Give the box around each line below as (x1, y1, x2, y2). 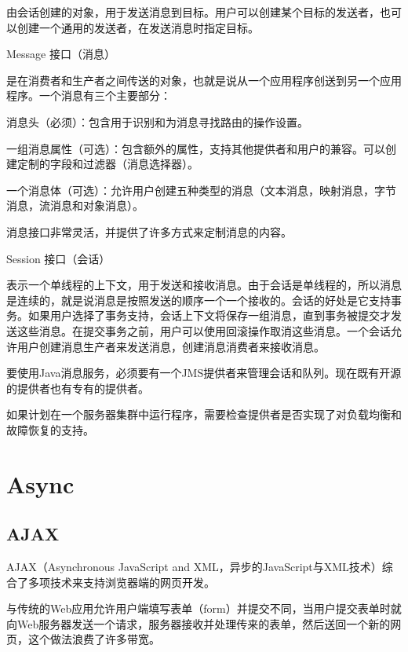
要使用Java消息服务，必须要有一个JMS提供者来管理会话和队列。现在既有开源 (6, 364, 402, 381)
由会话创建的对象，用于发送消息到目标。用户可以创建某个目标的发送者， (6, 4, 380, 20)
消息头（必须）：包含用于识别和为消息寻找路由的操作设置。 (6, 113, 308, 130)
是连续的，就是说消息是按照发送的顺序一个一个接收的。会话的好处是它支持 (6, 291, 391, 308)
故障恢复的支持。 (6, 421, 94, 438)
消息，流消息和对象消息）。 (6, 197, 144, 214)
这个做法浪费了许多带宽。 (27, 631, 160, 647)
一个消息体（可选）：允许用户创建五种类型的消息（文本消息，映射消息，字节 (6, 181, 396, 198)
